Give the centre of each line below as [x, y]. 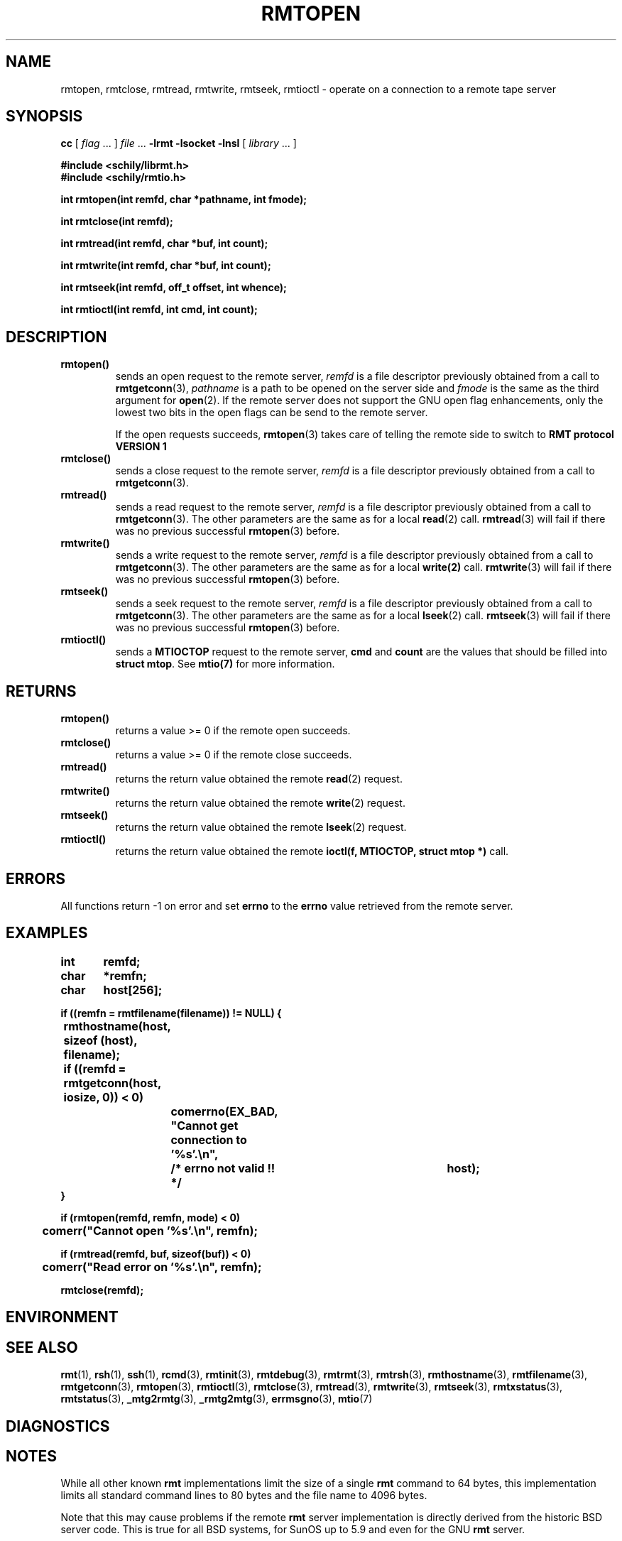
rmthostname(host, [117, 1026]
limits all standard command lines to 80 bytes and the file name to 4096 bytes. [244, 1496]
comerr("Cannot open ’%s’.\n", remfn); [150, 1230]
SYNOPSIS [44, 116]
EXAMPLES [47, 933]
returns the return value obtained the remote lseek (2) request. [261, 827]
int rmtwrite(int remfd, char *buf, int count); [166, 266]
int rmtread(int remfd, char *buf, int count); [164, 244]
